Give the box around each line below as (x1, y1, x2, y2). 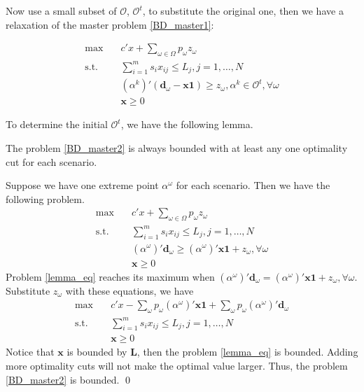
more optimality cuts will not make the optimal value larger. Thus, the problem (6, 358, 348, 372)
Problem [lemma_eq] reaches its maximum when (6, 269, 215, 283)
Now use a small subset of (6, 3, 117, 17)
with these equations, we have (65, 283, 194, 297)
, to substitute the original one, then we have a (142, 3, 344, 17)
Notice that (6, 344, 55, 359)
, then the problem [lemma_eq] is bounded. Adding (136, 344, 358, 359)
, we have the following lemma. (120, 117, 253, 132)
